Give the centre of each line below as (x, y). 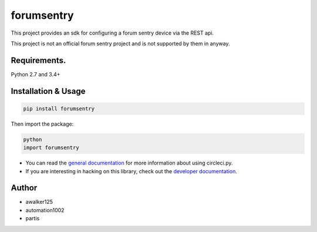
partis (33, 218)
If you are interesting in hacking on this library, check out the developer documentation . (131, 171)
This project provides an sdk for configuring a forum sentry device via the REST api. (112, 33)
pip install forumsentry (59, 108)
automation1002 (45, 210)
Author (24, 188)
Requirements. (38, 60)
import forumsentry (51, 148)
